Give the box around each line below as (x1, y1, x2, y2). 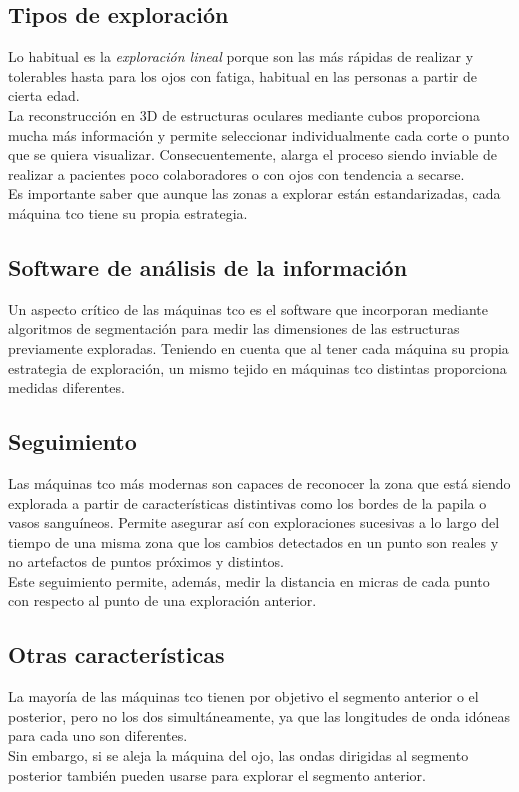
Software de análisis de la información (8, 251, 408, 282)
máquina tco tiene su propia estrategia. (8, 202, 248, 223)
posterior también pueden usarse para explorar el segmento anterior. (8, 764, 426, 785)
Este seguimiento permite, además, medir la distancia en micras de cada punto (8, 570, 490, 591)
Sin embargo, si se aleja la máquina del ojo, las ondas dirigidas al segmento (8, 745, 469, 766)
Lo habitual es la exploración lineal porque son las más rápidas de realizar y (8, 46, 474, 67)
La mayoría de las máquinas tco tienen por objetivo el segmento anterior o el (8, 686, 479, 707)
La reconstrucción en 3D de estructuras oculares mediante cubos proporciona (8, 104, 480, 125)
